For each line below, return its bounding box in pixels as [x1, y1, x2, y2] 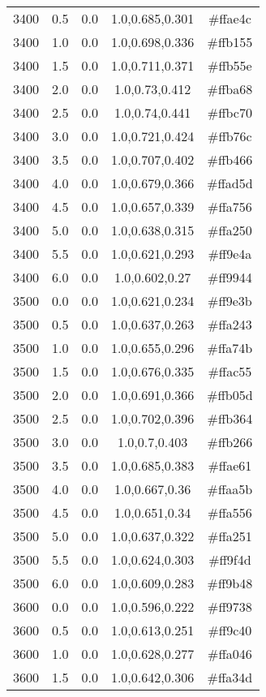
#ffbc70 [207, 103, 252, 122]
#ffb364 [207, 409, 253, 428]
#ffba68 [207, 80, 253, 98]
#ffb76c [208, 127, 252, 145]
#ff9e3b [208, 291, 252, 310]
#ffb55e [208, 56, 252, 75]
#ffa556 [208, 503, 252, 522]
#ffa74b [207, 338, 253, 357]
